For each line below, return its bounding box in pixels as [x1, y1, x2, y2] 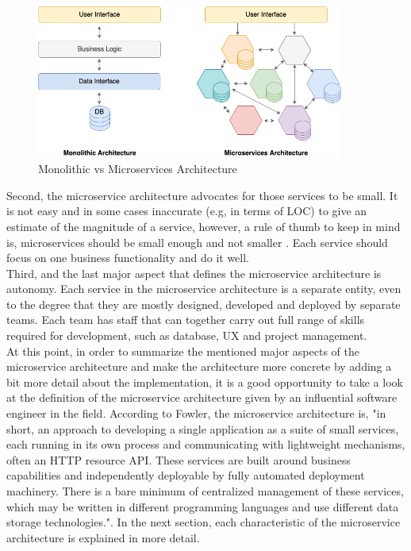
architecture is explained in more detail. [6, 529, 200, 545]
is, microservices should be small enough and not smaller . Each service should [6, 233, 388, 250]
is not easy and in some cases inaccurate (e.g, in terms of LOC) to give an [6, 202, 367, 219]
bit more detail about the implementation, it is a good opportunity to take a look [6, 373, 403, 390]
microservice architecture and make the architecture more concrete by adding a [6, 358, 392, 375]
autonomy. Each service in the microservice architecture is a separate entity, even [6, 280, 401, 297]
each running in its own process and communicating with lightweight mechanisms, [6, 436, 405, 453]
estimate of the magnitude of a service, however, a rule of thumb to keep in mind [6, 218, 401, 234]
